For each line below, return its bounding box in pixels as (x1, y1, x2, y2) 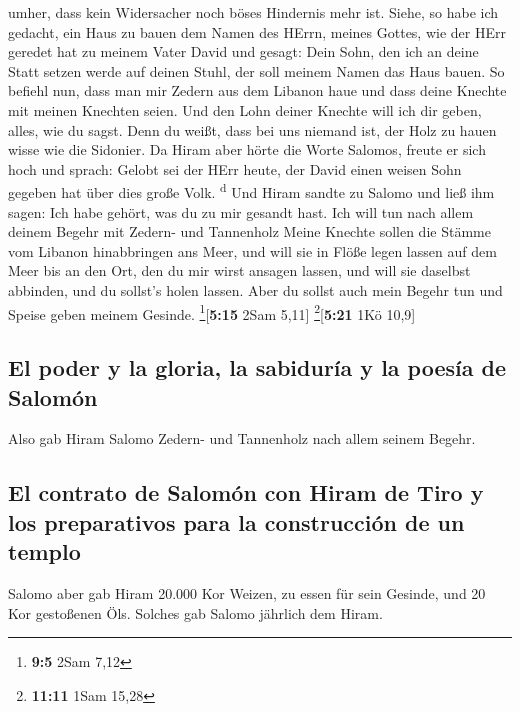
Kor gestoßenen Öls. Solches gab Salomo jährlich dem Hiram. (8, 602, 383, 623)
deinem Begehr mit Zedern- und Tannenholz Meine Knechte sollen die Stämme (8, 221, 491, 242)
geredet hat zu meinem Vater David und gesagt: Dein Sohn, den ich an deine (8, 41, 479, 62)
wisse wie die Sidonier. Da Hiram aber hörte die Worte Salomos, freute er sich (8, 139, 486, 160)
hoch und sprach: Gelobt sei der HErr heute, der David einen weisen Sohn (8, 158, 462, 179)
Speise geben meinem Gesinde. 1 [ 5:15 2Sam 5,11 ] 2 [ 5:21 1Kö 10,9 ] (8, 300, 416, 324)
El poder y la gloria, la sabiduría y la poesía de (8, 352, 507, 383)
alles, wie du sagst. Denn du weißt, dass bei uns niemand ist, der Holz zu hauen (8, 119, 497, 140)
